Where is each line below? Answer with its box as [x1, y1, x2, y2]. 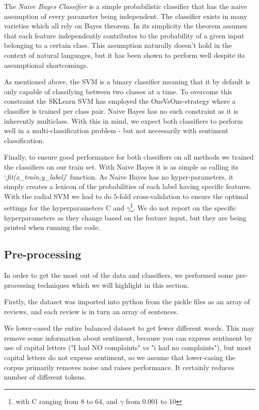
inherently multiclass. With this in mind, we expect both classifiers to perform [4, 115, 243, 126]
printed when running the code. [4, 222, 101, 232]
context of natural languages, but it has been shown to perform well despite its [4, 49, 245, 60]
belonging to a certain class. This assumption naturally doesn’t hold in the [4, 40, 232, 50]
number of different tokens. [4, 372, 87, 382]
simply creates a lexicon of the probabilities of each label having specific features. [4, 181, 252, 192]
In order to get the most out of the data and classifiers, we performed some [4, 269, 234, 280]
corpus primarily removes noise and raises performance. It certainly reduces [4, 362, 235, 372]
